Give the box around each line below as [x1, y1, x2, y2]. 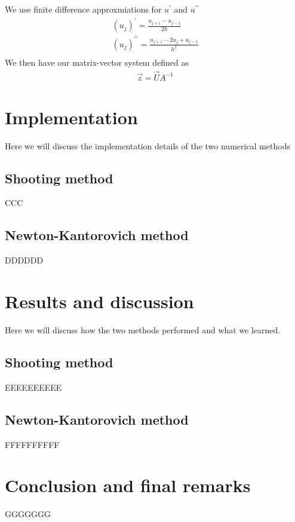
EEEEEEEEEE [5, 380, 62, 393]
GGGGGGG [5, 508, 51, 520]
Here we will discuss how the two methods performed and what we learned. [5, 323, 281, 336]
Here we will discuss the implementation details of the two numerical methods [5, 139, 290, 152]
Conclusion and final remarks [5, 473, 251, 498]
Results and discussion [5, 289, 194, 314]
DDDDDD [5, 254, 44, 266]
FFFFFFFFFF [5, 438, 60, 450]
